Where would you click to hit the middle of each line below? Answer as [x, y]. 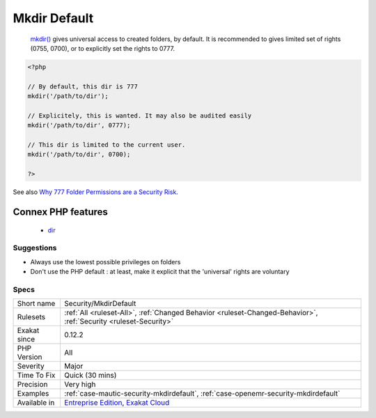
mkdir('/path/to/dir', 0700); [79, 154]
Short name [36, 304]
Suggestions [35, 248]
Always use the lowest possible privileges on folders [105, 262]
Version [30, 357]
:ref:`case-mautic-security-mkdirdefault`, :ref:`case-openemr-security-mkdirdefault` [202, 394]
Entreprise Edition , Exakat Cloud [117, 403]
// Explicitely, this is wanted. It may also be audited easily [140, 115]
